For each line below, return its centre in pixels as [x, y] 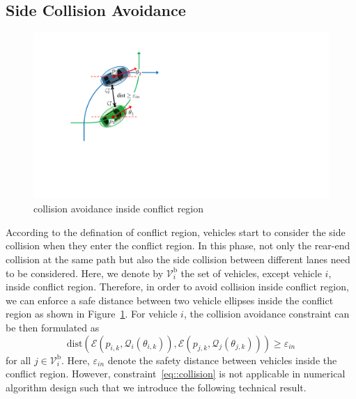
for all [18, 360]
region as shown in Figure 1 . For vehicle [92, 314]
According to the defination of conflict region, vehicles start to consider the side [176, 232]
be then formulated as [53, 328]
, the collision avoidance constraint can [266, 314]
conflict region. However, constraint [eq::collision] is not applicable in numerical [176, 374]
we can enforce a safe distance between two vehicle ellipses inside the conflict [170, 300]
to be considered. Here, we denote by [85, 273]
